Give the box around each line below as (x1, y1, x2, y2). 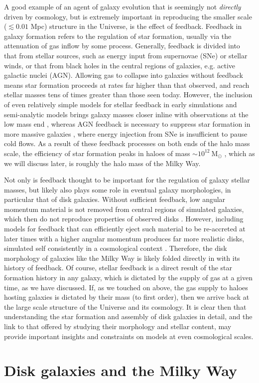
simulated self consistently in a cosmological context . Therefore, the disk (4, 243, 227, 253)
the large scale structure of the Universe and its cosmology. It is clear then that (4, 301, 247, 312)
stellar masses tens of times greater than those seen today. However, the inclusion (4, 89, 253, 100)
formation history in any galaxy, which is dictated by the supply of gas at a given (4, 272, 253, 283)
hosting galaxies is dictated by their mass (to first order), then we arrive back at (4, 292, 250, 302)
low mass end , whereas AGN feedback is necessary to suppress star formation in (4, 119, 251, 129)
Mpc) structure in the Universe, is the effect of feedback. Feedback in (30, 21, 242, 31)
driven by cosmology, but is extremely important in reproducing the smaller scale (4, 11, 252, 21)
